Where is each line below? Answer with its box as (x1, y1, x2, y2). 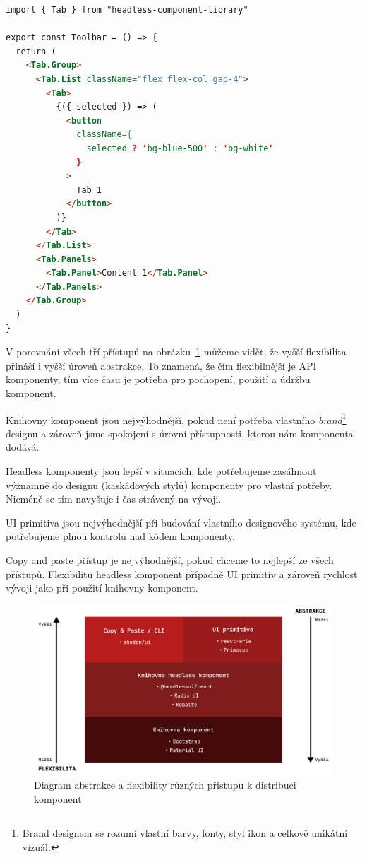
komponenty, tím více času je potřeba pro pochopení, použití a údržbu (6, 372, 311, 387)
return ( (16, 46, 56, 57)
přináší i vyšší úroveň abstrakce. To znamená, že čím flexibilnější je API (6, 358, 317, 372)
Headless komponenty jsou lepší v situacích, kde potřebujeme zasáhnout (6, 464, 317, 478)
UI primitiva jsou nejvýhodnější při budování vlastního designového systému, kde (6, 515, 356, 529)
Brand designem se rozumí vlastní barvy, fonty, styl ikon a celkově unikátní (22, 825, 348, 840)
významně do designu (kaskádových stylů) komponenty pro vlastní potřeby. (6, 477, 332, 492)
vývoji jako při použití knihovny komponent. (6, 580, 198, 595)
